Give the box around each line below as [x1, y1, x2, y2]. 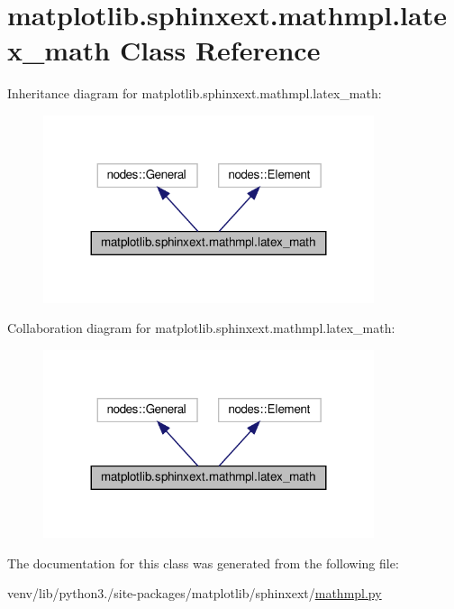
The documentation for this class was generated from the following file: [7, 553, 399, 572]
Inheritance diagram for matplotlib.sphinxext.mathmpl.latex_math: [7, 84, 382, 103]
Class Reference [119, 32, 321, 69]
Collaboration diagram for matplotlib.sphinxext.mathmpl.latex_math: [7, 318, 395, 337]
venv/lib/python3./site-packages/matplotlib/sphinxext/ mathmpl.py [7, 584, 382, 603]
